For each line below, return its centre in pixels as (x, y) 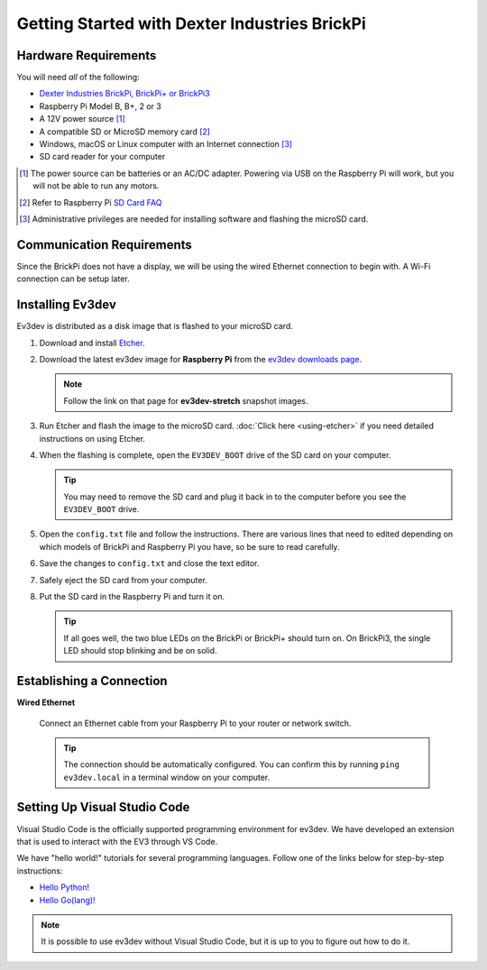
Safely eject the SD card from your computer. (123, 580)
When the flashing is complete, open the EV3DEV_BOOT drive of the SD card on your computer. (215, 454)
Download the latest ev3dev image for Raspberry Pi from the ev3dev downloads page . (201, 359)
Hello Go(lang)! (67, 900)
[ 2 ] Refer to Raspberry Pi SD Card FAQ (91, 202)
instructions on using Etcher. (92, 438)
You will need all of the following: (78, 78)
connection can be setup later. (73, 279)
